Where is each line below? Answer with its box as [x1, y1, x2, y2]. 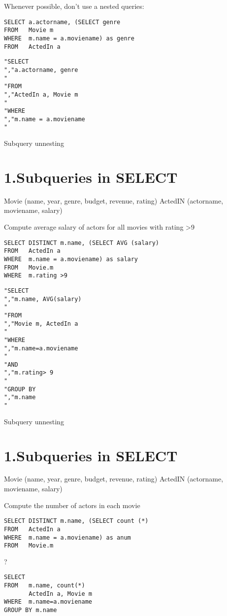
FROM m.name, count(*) [4, 582, 85, 589]
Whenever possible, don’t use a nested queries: [4, 1, 144, 11]
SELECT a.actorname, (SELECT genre [4, 18, 121, 26]
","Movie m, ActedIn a [4, 320, 78, 327]
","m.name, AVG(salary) [4, 295, 82, 303]
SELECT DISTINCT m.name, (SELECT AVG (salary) [4, 239, 159, 246]
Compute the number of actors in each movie [4, 500, 140, 510]
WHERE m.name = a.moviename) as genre [4, 34, 134, 42]
